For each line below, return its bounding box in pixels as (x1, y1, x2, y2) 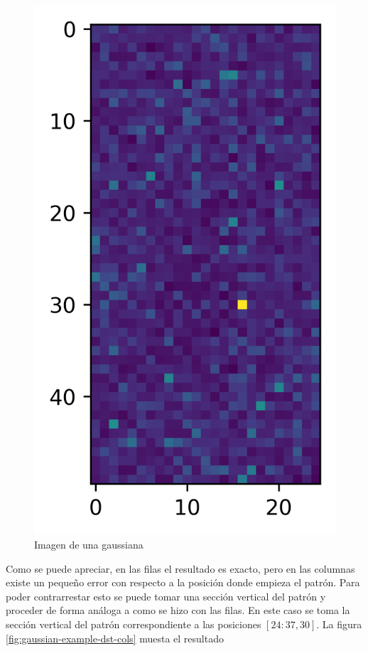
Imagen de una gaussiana (34, 537, 144, 552)
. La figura (316, 617, 362, 631)
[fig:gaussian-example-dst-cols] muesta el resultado (6, 630, 224, 645)
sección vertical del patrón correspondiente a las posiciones (6, 617, 261, 631)
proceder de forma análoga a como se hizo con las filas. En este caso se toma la (6, 603, 350, 618)
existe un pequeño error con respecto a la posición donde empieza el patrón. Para (6, 575, 360, 590)
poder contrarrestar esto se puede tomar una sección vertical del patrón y (6, 588, 326, 603)
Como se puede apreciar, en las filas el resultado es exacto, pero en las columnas (6, 561, 355, 576)
